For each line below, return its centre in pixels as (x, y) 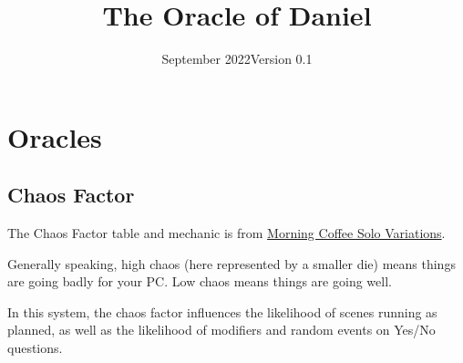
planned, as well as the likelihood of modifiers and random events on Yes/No (221, 330)
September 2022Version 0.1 (237, 59)
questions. (35, 348)
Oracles (55, 136)
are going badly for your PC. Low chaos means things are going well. (200, 281)
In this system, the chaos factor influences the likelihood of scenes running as (222, 311)
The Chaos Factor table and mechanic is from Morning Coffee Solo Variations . (226, 233)
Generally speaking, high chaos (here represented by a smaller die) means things (231, 263)
